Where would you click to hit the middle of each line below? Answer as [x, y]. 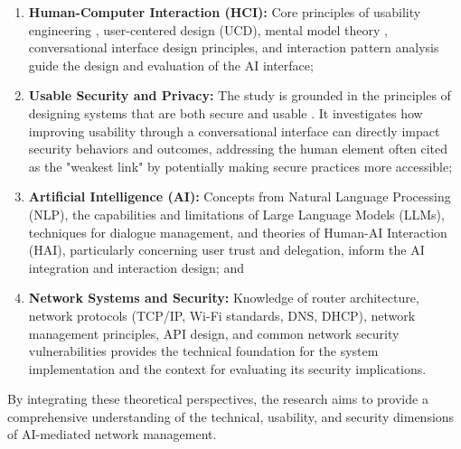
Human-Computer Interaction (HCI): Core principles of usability [225, 12]
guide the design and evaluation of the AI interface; [171, 65]
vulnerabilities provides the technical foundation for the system [203, 351]
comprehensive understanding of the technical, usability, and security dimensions [231, 416]
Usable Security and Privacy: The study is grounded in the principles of [240, 95]
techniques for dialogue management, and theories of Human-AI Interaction [238, 232]
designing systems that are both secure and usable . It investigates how [226, 112]
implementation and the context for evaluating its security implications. [227, 368]
